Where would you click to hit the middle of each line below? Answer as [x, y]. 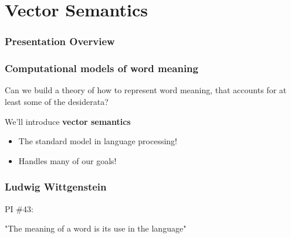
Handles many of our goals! [67, 160]
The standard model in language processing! [98, 141]
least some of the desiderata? [57, 102]
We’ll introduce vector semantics [68, 121]
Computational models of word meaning [101, 68]
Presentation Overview [60, 41]
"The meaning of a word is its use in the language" [96, 228]
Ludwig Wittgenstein [56, 187]
